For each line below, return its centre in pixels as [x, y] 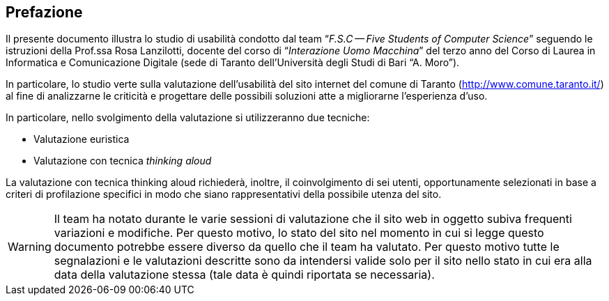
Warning [30, 247]
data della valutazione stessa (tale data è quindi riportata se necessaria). [244, 275]
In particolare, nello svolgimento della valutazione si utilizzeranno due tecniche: [188, 118]
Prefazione [44, 12]
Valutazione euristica [82, 139]
